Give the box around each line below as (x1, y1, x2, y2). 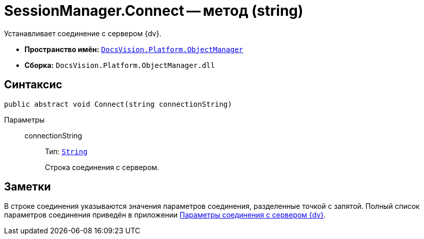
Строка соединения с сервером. (45, 162, 159, 172)
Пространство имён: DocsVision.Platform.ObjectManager (24, 44, 243, 54)
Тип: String (45, 147, 88, 156)
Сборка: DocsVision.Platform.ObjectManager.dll (24, 60, 215, 69)
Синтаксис (4, 78, 62, 91)
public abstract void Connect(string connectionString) (4, 100, 232, 108)
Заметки (4, 180, 51, 194)
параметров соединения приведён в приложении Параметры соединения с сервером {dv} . (4, 210, 326, 220)
